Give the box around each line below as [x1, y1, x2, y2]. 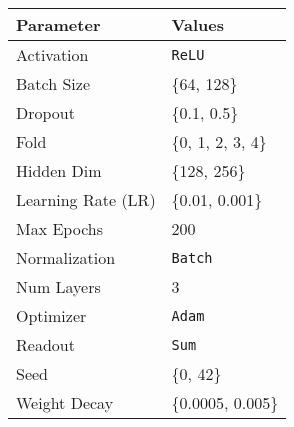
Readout [16, 333, 75, 356]
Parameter [16, 13, 101, 36]
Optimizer [16, 304, 87, 327]
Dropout [16, 101, 75, 124]
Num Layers [16, 275, 101, 298]
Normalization [16, 246, 116, 269]
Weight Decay [16, 391, 114, 414]
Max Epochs [16, 217, 103, 240]
